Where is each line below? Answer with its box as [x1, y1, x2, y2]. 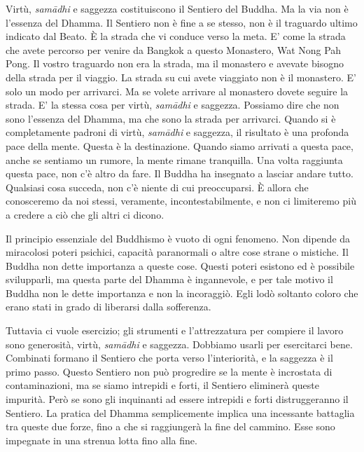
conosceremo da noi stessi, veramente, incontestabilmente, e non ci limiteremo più [6, 193, 356, 208]
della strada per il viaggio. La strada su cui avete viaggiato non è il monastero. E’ [6, 69, 356, 84]
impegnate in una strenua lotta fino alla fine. [6, 432, 197, 447]
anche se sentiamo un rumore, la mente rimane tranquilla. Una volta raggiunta [6, 152, 343, 167]
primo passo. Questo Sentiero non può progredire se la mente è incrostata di [6, 364, 332, 378]
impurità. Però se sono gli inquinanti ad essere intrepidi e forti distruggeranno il [6, 392, 349, 406]
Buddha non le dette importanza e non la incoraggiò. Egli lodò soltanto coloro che [6, 285, 358, 300]
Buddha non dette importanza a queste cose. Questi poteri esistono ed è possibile [6, 258, 355, 273]
